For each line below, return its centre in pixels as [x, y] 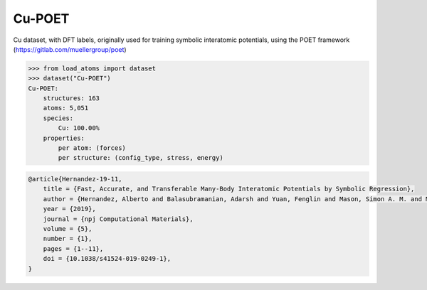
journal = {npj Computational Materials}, [118, 219]
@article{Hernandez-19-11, [75, 179]
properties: [64, 138]
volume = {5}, [68, 229]
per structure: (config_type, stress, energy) [141, 158]
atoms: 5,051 [66, 108]
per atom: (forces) [92, 148]
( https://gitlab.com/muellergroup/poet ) [70, 49]
